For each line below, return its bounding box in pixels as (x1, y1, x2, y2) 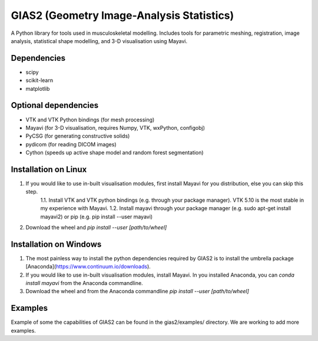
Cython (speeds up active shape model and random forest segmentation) (25, 149, 204, 156)
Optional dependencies (11, 100, 99, 110)
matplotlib (25, 85, 50, 92)
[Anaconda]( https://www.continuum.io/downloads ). (25, 263, 151, 270)
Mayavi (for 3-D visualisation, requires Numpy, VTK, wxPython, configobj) (25, 124, 206, 131)
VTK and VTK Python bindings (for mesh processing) (25, 116, 155, 123)
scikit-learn (25, 77, 53, 84)
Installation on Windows (11, 239, 102, 249)
